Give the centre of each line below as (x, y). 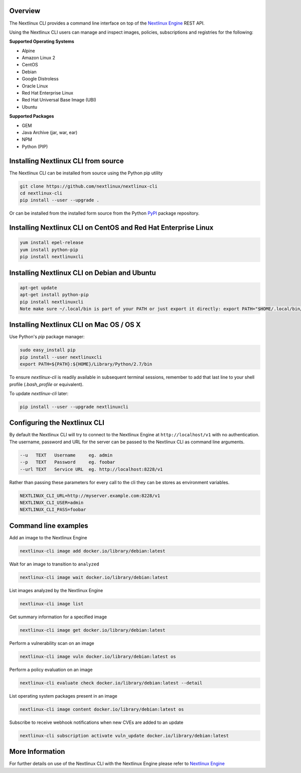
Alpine (28, 51)
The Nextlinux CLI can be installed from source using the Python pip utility (86, 173)
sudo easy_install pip (48, 350)
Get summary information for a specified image (58, 617)
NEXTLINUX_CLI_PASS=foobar (53, 510)
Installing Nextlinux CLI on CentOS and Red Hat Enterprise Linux (111, 228)
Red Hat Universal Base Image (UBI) (59, 100)
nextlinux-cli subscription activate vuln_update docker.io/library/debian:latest (124, 736)
